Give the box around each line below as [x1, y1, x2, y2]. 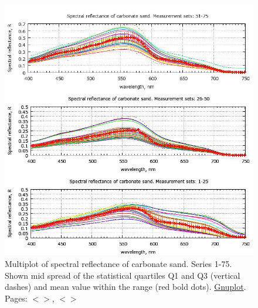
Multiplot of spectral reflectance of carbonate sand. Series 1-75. [5, 258, 232, 270]
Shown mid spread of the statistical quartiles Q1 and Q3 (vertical [5, 269, 240, 281]
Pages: [5, 292, 28, 304]
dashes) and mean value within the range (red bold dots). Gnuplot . [5, 280, 246, 293]
